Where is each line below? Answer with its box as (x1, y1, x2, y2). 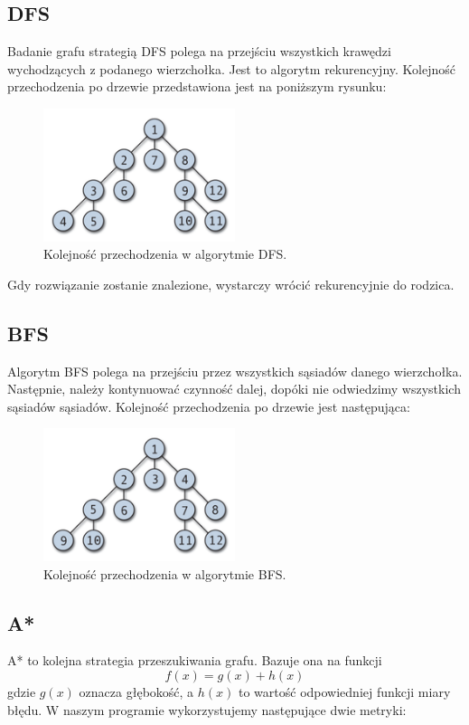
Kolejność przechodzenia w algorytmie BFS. (43, 564, 286, 583)
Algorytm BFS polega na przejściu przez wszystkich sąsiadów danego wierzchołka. (7, 361, 463, 380)
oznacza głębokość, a (79, 682, 194, 701)
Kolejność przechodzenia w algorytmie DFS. (43, 244, 287, 263)
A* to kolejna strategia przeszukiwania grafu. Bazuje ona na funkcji (7, 651, 382, 670)
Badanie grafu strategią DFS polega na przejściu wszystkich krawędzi (7, 42, 391, 61)
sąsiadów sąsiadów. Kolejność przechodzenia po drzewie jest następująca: (7, 396, 410, 415)
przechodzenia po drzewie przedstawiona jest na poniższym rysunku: (7, 77, 387, 96)
